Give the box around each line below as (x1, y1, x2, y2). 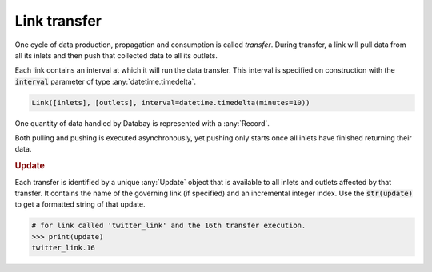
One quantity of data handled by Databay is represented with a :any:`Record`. (14, 118, 270, 128)
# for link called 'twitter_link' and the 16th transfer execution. (31, 221, 306, 231)
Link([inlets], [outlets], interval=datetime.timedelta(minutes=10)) (31, 98, 310, 107)
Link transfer (14, 12, 102, 30)
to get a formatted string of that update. (14, 199, 146, 209)
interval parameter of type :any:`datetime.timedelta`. (14, 77, 196, 86)
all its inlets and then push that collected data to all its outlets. (14, 50, 218, 60)
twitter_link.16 (31, 243, 96, 253)
